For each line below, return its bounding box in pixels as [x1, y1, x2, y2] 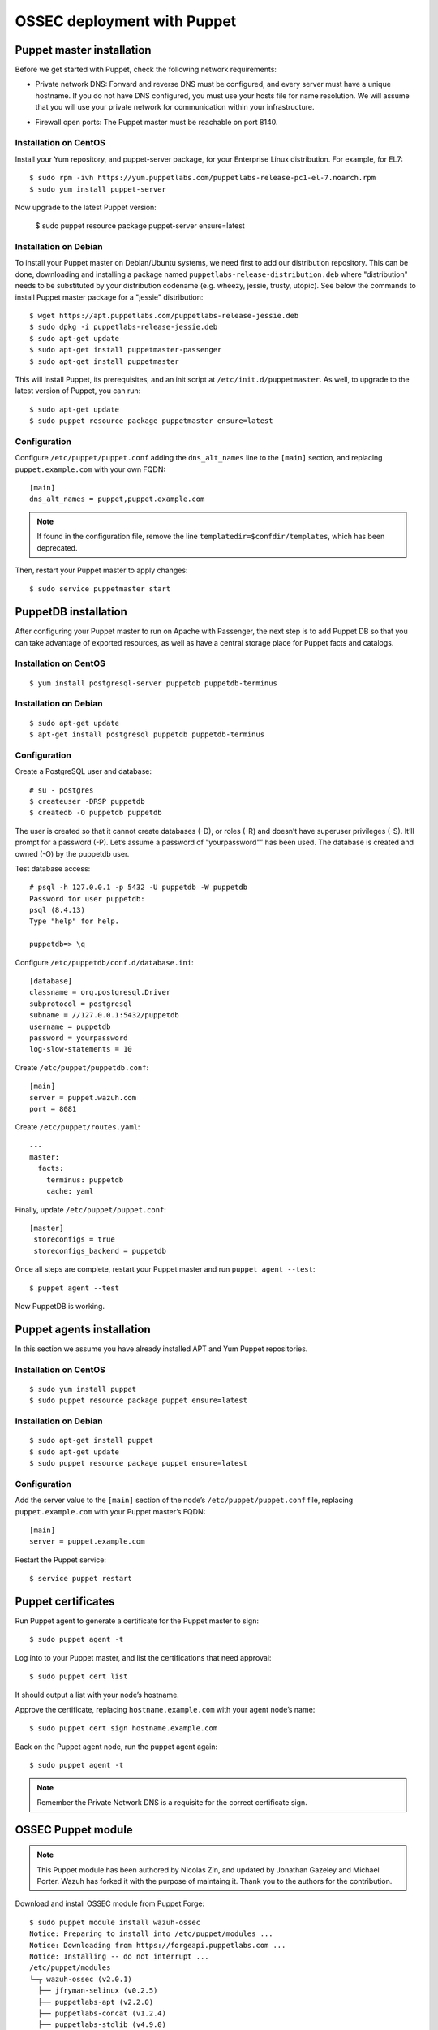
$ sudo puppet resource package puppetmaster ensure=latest [29, 417, 273, 425]
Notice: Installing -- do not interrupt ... [29, 1952, 210, 1961]
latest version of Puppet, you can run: [15, 386, 141, 395]
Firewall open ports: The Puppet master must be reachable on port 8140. [35, 117, 279, 127]
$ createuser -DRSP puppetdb [29, 797, 145, 806]
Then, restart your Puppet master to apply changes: [15, 565, 188, 576]
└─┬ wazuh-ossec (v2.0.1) [29, 1974, 133, 1984]
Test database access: [15, 863, 91, 873]
